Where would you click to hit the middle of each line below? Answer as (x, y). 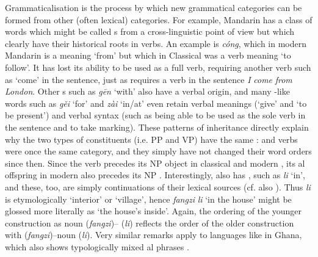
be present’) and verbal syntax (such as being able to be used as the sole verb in (155, 115)
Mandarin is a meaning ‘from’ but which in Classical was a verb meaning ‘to (148, 55)
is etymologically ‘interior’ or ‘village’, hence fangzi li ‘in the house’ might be (148, 199)
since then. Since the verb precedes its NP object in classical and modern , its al (155, 163)
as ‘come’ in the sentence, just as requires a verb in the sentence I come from (149, 79)
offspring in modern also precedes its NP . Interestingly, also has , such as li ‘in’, (155, 175)
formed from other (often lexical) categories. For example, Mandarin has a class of (159, 19)
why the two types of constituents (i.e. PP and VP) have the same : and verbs (151, 139)
